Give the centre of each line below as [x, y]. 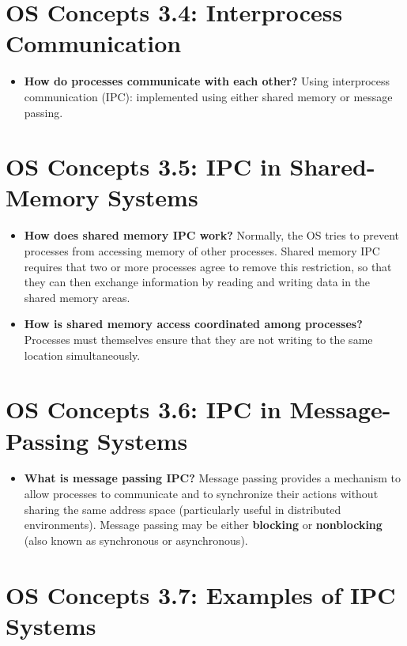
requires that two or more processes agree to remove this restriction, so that [208, 266]
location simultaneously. [82, 355]
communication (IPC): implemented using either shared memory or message [208, 96]
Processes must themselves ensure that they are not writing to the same [198, 339]
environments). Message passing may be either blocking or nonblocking [203, 525]
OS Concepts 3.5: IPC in [143, 166]
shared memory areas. [77, 297]
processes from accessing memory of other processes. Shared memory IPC [202, 251]
